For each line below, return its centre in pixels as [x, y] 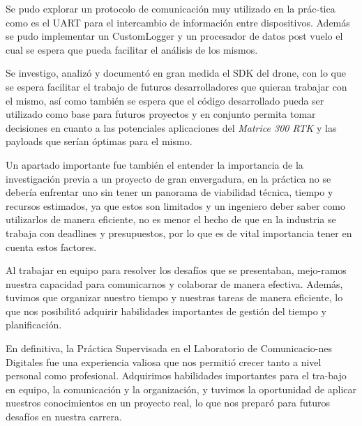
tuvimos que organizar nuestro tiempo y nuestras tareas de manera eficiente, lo [174, 297]
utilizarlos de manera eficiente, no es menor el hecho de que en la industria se [171, 219]
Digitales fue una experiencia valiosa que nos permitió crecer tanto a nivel [164, 362]
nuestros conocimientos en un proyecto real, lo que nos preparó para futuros [168, 403]
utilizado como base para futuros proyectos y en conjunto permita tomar [161, 114]
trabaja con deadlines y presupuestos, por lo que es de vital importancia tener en [179, 233]
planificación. [34, 325]
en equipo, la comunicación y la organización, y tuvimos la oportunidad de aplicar [181, 389]
